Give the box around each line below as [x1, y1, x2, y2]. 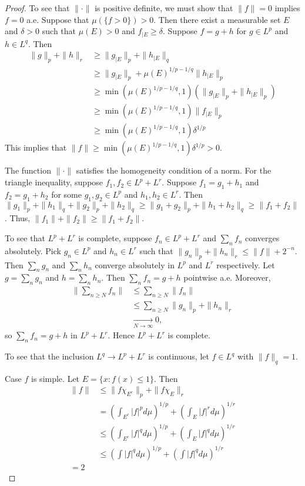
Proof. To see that [5, 2, 70, 14]
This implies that [5, 141, 67, 154]
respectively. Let [216, 258, 275, 271]
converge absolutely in [95, 258, 175, 271]
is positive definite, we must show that [95, 2, 233, 14]
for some [51, 188, 82, 200]
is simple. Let [31, 372, 80, 384]
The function [5, 164, 51, 177]
